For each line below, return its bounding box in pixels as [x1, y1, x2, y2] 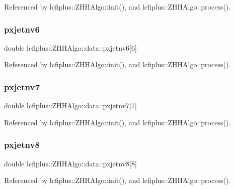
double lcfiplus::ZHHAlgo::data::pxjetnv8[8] [4, 158, 137, 168]
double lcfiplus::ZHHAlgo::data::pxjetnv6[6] [4, 42, 137, 53]
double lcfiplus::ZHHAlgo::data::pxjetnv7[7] [4, 100, 137, 111]
